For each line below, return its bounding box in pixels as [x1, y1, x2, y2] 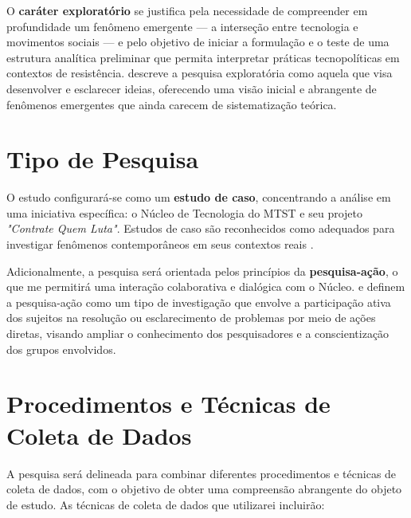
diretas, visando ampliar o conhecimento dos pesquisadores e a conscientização [6, 325, 389, 342]
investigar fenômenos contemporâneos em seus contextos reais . [6, 236, 314, 253]
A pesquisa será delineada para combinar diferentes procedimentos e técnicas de [6, 465, 397, 481]
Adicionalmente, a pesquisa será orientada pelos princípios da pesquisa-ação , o [6, 262, 398, 279]
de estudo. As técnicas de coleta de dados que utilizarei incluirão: [6, 496, 325, 512]
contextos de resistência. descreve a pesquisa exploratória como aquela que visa [6, 65, 393, 81]
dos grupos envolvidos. [6, 340, 116, 357]
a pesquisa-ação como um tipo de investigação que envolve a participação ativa [6, 293, 391, 310]
